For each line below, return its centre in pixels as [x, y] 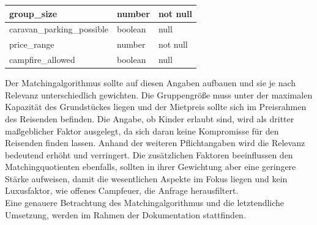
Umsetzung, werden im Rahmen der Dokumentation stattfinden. [125, 214]
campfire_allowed [42, 60]
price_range [32, 44]
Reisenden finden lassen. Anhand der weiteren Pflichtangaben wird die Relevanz [155, 143]
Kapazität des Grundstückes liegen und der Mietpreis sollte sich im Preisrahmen [156, 107]
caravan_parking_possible [59, 29]
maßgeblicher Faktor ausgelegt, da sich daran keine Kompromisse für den [142, 131]
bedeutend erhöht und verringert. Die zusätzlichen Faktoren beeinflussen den [149, 154]
